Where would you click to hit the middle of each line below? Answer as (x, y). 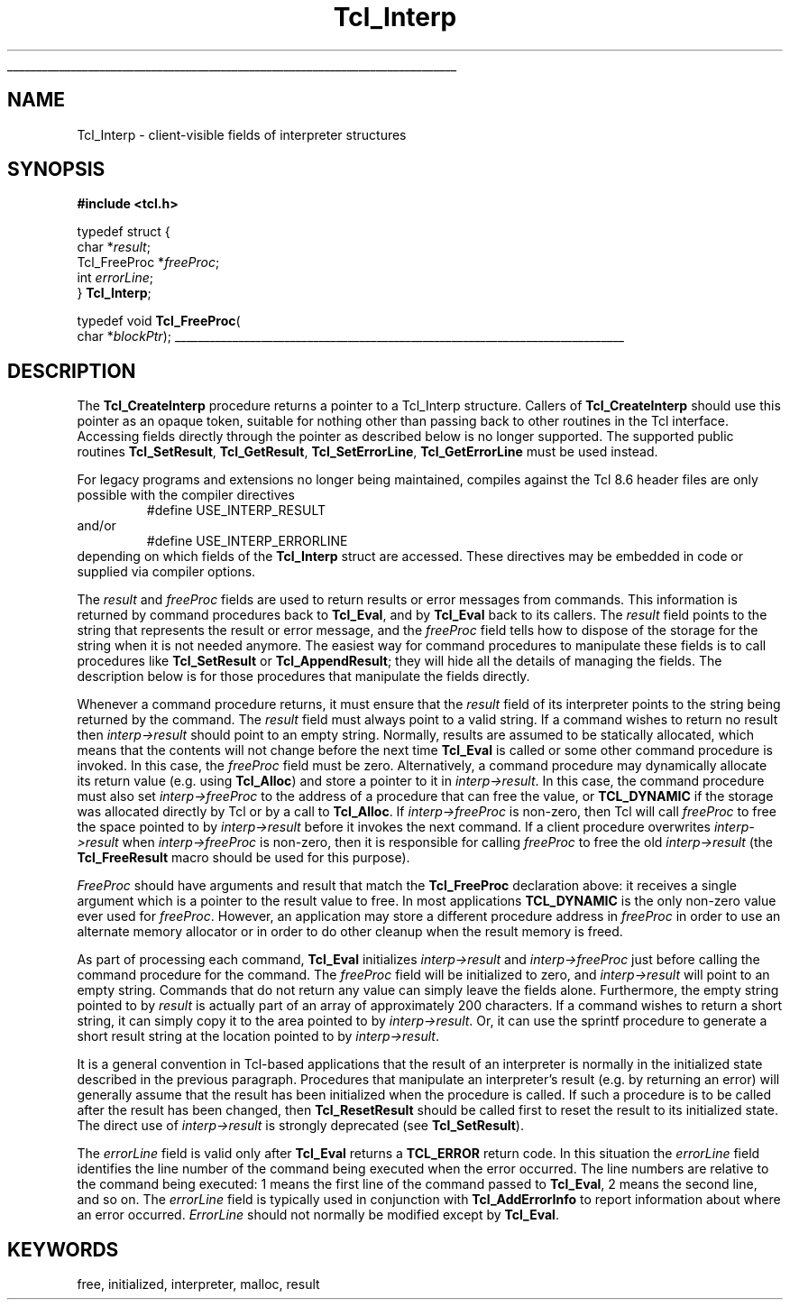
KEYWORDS (63, 1249)
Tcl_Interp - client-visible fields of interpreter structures (242, 134)
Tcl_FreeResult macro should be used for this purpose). (243, 858)
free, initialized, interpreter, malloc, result (198, 1284)
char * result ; (114, 247)
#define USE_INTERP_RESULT (236, 511)
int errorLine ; (115, 278)
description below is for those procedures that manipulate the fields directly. (303, 677)
